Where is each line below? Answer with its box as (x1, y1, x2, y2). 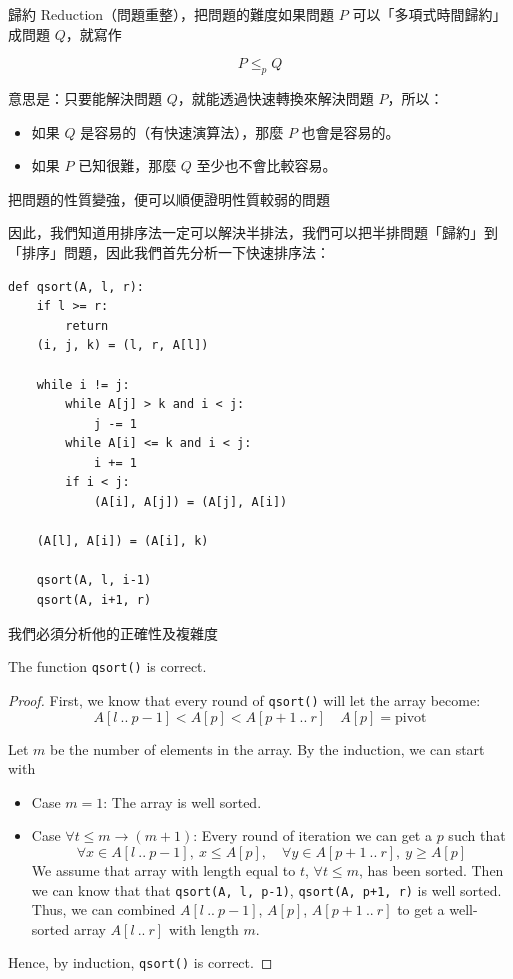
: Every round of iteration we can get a (193, 825, 432, 846)
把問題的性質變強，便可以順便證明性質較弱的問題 (8, 188, 330, 209)
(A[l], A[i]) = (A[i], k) (36, 534, 209, 549)
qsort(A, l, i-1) (36, 573, 152, 588)
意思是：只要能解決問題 (8, 87, 162, 108)
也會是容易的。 (301, 121, 400, 142)
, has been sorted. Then (358, 859, 504, 880)
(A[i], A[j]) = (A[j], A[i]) (93, 495, 288, 510)
